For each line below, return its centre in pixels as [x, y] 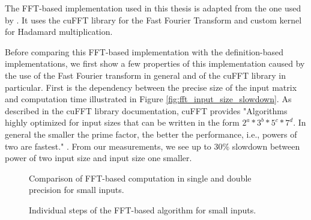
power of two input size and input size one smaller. [98, 158]
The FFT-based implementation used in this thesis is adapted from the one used [153, 8]
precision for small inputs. [77, 190]
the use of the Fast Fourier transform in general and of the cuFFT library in [145, 75]
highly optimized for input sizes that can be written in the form [122, 122]
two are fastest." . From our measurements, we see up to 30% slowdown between [152, 146]
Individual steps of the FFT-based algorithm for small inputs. [143, 209]
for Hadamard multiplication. [59, 32]
